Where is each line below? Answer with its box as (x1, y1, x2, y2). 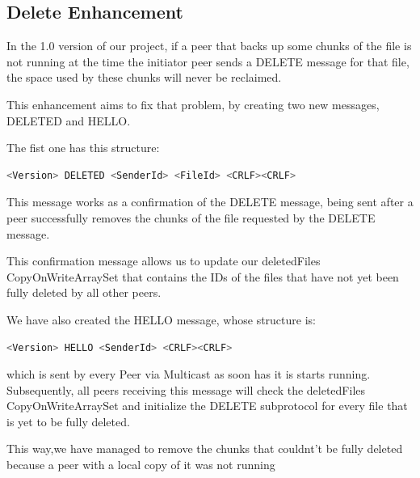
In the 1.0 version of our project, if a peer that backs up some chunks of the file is (6, 37, 412, 54)
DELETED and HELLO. (6, 112, 131, 129)
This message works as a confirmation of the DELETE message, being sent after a (6, 193, 414, 210)
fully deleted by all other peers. (6, 284, 162, 301)
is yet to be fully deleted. (6, 412, 130, 429)
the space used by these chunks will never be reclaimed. (6, 69, 282, 86)
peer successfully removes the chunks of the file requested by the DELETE (6, 209, 376, 226)
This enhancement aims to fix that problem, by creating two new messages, (6, 95, 380, 112)
